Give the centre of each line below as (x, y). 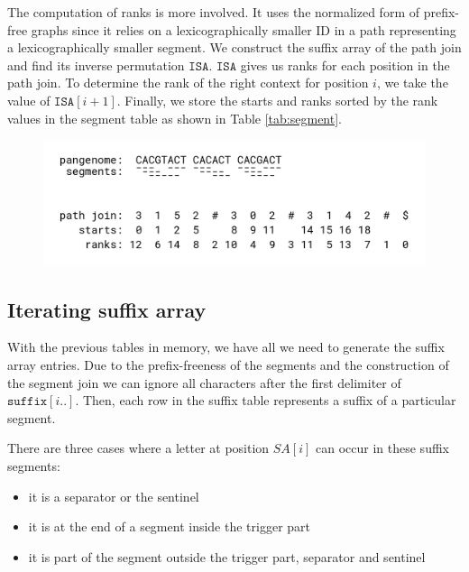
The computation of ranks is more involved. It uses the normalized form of (214, 12)
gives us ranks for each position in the (345, 65)
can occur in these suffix (382, 448)
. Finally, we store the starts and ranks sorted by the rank (277, 100)
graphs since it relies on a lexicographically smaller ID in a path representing (244, 29)
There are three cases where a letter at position (138, 448)
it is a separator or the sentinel (114, 496)
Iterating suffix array (107, 309)
